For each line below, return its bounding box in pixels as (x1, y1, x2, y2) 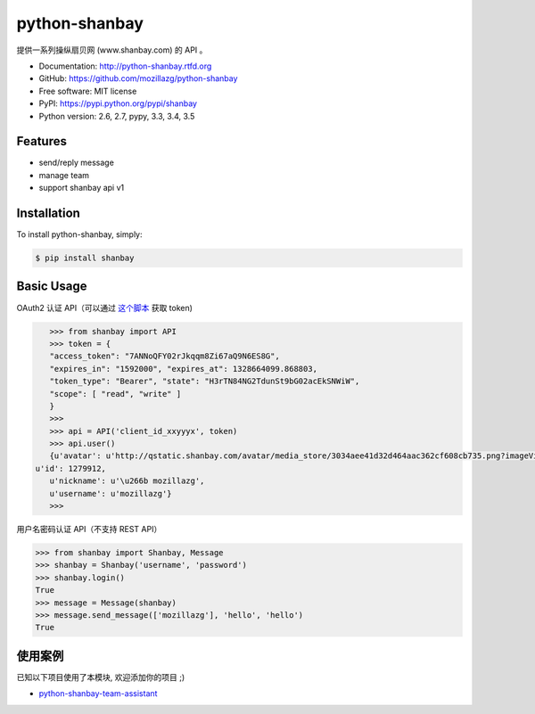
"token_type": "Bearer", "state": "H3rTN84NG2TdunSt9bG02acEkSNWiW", (49, 376, 360, 387)
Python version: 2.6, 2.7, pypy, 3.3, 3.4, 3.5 (38, 111, 195, 121)
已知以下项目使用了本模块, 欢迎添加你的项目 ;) (16, 671, 185, 682)
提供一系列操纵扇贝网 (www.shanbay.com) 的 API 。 (16, 45, 208, 55)
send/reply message (38, 157, 115, 168)
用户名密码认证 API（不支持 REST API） (16, 524, 162, 535)
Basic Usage (16, 279, 87, 294)
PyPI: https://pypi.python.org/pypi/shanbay (38, 98, 198, 109)
